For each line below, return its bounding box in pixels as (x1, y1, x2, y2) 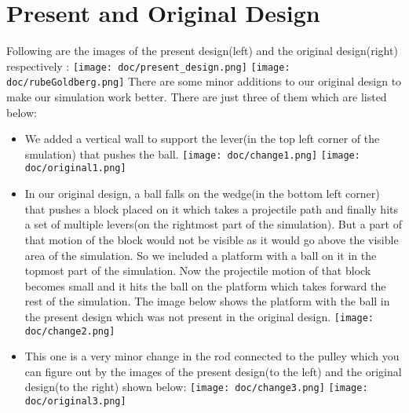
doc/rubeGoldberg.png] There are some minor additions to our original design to (6, 73, 402, 90)
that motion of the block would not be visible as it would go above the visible (24, 231, 399, 247)
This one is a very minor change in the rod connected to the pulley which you (24, 348, 400, 364)
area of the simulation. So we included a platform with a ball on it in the (24, 247, 377, 263)
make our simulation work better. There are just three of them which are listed (6, 89, 387, 105)
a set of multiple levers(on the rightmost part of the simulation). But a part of (24, 216, 402, 232)
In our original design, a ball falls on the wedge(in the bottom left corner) (24, 185, 380, 202)
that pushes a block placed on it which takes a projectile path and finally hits (24, 200, 398, 217)
